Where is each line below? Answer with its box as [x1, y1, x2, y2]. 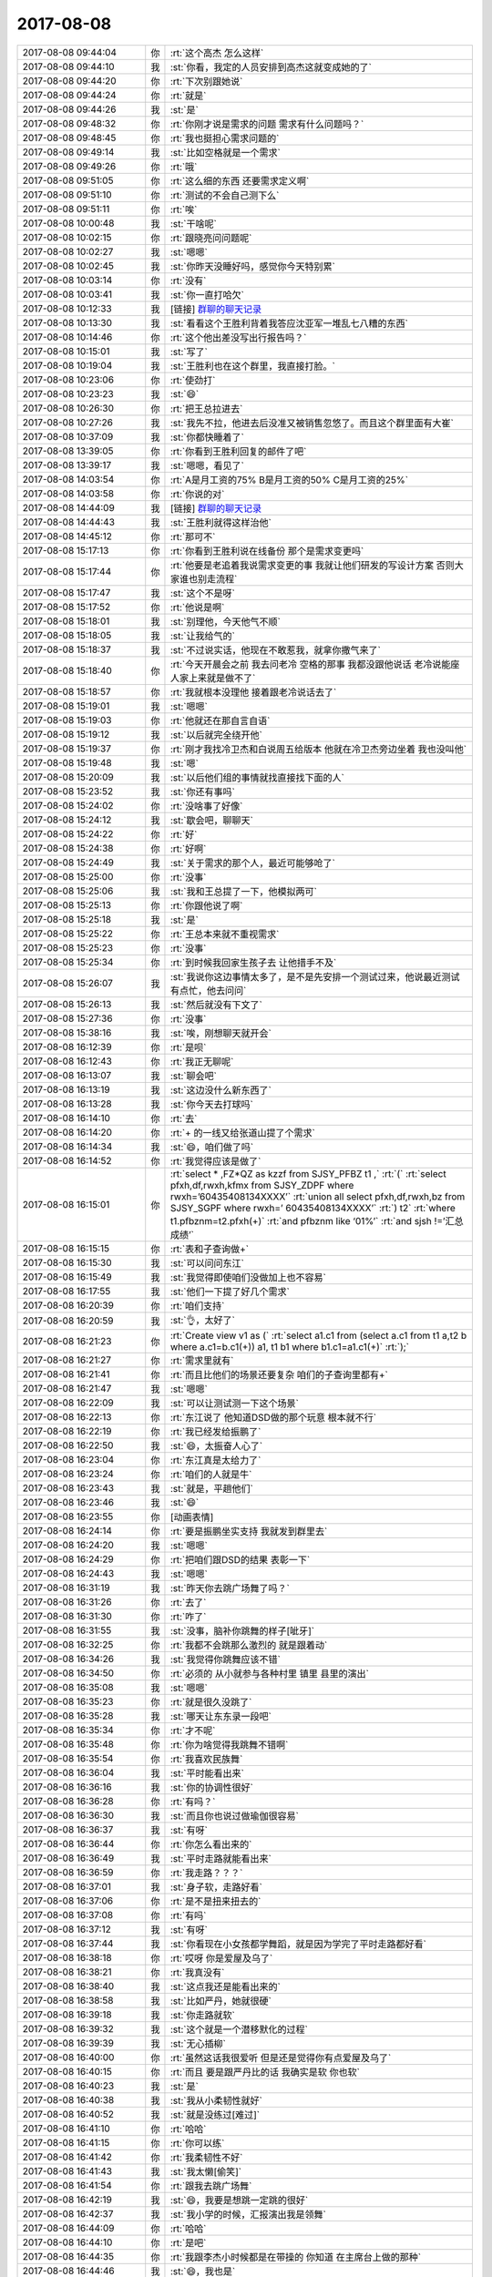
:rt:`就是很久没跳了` [169, 1695, 252, 1708]
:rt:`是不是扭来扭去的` [169, 1894, 261, 1907]
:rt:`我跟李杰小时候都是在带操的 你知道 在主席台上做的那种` [169, 2251, 422, 2263]
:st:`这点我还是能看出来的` [169, 1980, 282, 1993]
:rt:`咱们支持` [169, 1299, 225, 1312]
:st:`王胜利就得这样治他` [169, 516, 272, 528]
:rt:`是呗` [169, 1041, 207, 1054]
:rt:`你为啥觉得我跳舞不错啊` [169, 1738, 289, 1751]
